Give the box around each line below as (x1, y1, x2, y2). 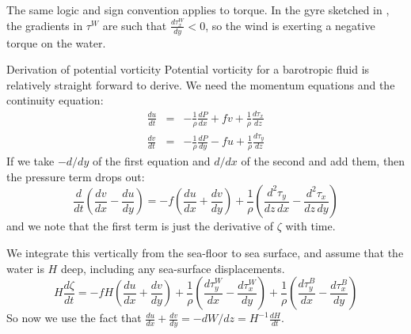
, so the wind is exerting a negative (205, 17, 375, 33)
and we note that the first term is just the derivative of (6, 218, 274, 234)
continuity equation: (6, 92, 104, 108)
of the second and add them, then (241, 153, 405, 169)
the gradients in (6, 17, 83, 33)
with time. (285, 218, 336, 234)
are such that (102, 17, 167, 33)
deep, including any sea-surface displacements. (60, 260, 285, 276)
